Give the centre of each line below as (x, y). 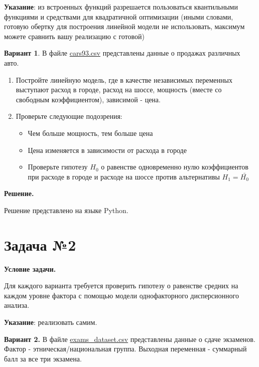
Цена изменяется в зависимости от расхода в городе (107, 150)
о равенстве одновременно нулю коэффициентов (175, 167)
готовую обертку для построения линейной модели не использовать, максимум (124, 26)
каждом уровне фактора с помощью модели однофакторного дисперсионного (121, 295)
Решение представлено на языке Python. (66, 210)
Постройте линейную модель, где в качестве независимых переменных (124, 79)
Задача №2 (40, 244)
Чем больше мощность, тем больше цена (90, 133)
